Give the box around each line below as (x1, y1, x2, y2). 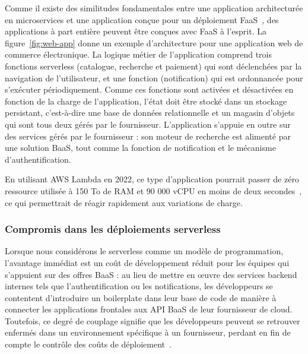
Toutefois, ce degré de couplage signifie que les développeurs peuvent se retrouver (5, 314, 300, 327)
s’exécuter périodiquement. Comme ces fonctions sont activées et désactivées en (5, 83, 294, 96)
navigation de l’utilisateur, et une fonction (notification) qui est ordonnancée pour (5, 71, 303, 84)
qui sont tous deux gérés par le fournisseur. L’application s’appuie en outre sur (5, 118, 291, 130)
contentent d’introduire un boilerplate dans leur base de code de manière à (5, 291, 277, 304)
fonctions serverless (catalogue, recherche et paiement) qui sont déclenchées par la (5, 59, 302, 72)
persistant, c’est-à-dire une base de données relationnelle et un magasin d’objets (5, 106, 295, 119)
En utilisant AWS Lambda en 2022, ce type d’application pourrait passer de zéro (5, 173, 299, 185)
